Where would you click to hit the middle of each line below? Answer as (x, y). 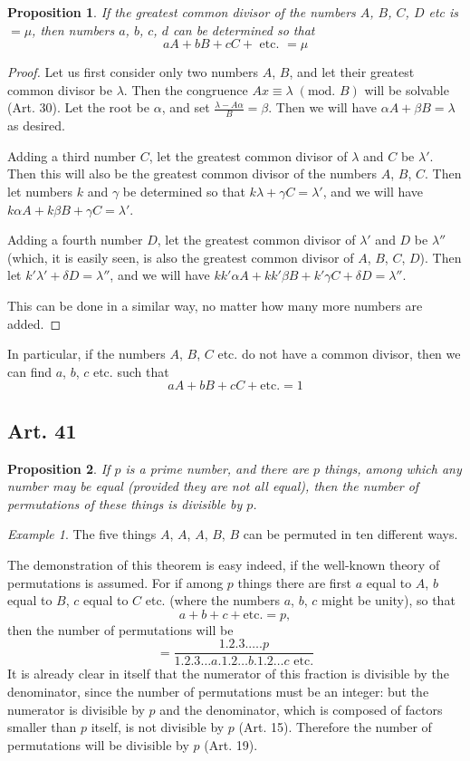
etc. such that (131, 371)
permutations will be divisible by (98, 744)
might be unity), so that (388, 600)
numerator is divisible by (76, 709)
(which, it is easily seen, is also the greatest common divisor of (181, 257)
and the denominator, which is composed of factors (301, 709)
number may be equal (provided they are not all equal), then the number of (213, 486)
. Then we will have (323, 107)
